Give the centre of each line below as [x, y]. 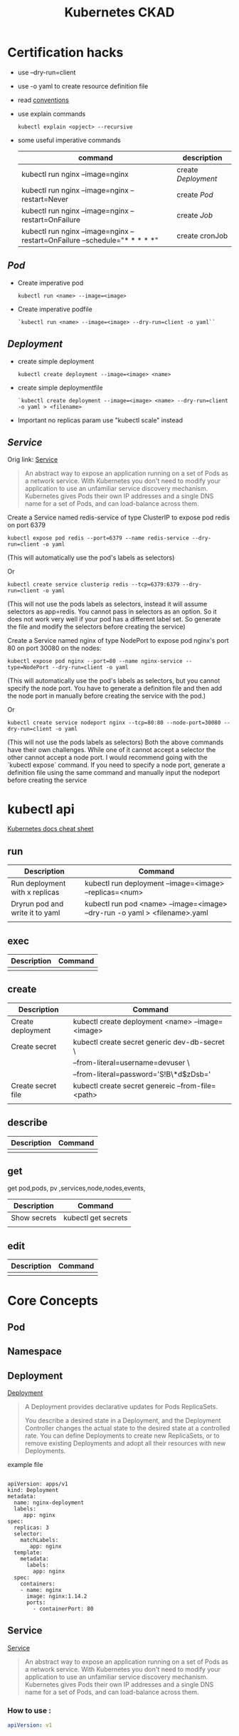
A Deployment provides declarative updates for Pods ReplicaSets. [121, 1406]
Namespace [35, 1352]
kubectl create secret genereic [124, 1085]
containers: [38, 1584]
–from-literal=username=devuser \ [131, 1062]
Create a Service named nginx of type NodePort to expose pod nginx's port [118, 641]
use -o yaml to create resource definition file [83, 86]
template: [28, 1553]
